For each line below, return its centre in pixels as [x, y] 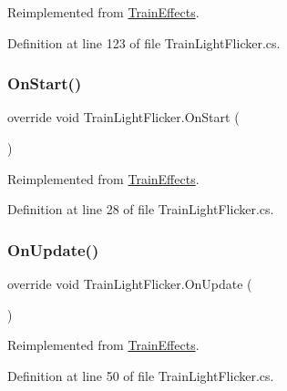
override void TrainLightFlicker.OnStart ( [123, 117]
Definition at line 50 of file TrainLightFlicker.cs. [141, 375]
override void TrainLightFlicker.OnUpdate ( [130, 283]
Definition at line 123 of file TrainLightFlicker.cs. [144, 42]
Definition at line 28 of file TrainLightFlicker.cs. [141, 209]
